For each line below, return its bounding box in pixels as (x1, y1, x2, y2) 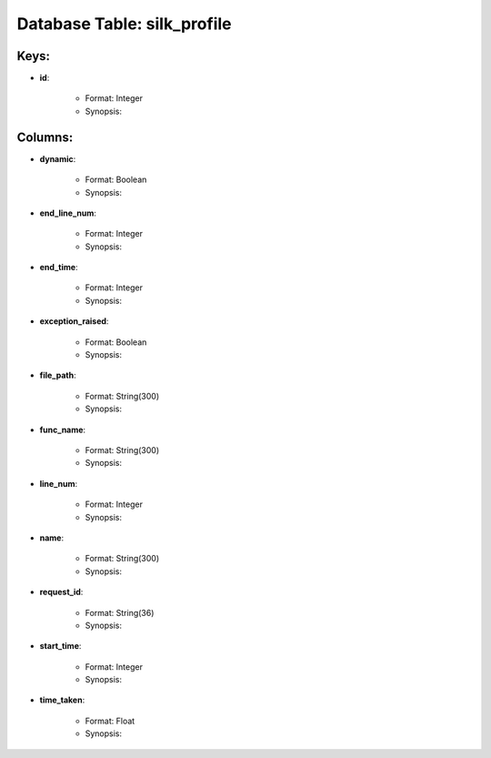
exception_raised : (39, 316, 109, 327)
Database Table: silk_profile (16, 14, 232, 34)
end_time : (39, 262, 78, 273)
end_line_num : (39, 207, 97, 218)
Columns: (16, 129, 74, 145)
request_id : (39, 587, 84, 598)
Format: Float (85, 715, 135, 726)
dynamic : (39, 153, 76, 164)
